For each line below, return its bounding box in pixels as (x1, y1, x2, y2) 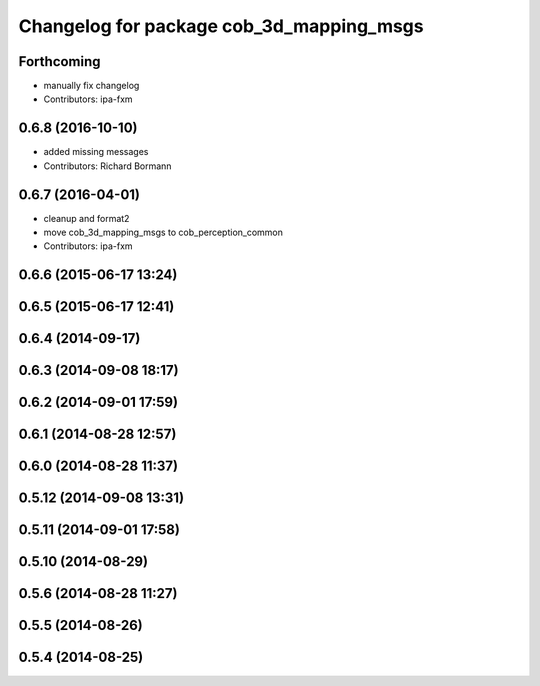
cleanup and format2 (43, 212, 130, 224)
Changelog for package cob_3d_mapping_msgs (18, 15, 424, 37)
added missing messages (43, 146, 149, 158)
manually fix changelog (43, 80, 140, 92)
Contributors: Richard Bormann (43, 160, 172, 172)
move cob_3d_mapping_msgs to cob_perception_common (43, 226, 284, 239)
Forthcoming (18, 53, 101, 70)
